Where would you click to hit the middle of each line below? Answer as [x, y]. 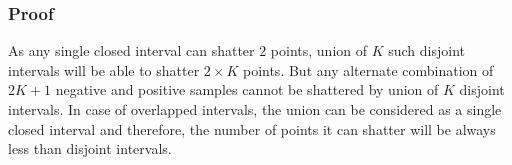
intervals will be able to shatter [104, 69]
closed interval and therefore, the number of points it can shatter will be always [252, 128]
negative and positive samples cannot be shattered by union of [247, 89]
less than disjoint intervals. [90, 148]
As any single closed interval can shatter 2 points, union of [188, 50]
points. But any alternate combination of [368, 69]
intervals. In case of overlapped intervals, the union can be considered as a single [255, 109]
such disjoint [427, 50]
